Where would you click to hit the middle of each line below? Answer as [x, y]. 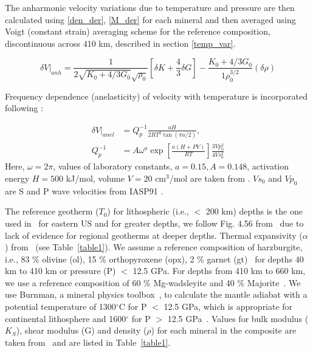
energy [17, 178]
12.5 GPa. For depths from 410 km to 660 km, [219, 271]
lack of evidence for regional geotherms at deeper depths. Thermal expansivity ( [154, 235]
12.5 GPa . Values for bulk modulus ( [238, 318]
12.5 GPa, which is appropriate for [228, 307]
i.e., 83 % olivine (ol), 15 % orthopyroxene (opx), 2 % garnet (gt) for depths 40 [154, 259]
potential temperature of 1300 [60, 307]
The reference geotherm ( [52, 211]
